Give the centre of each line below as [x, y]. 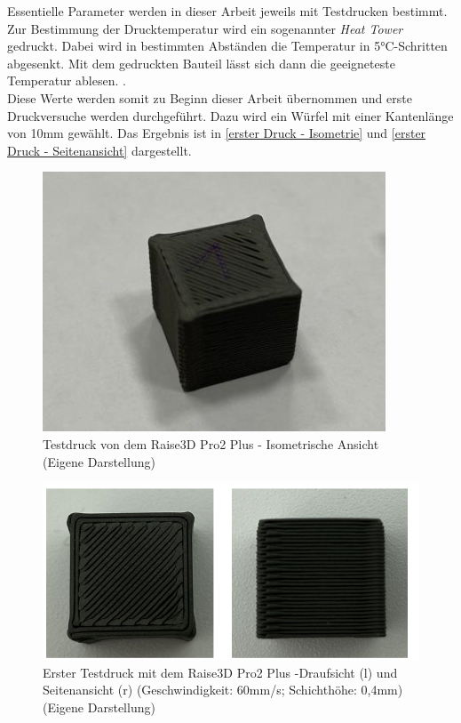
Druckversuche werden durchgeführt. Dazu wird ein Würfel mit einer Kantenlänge [230, 115]
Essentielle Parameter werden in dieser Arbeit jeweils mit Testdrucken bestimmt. [227, 11]
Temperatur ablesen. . [67, 80]
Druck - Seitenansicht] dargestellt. [99, 150]
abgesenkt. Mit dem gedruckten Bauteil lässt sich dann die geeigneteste [201, 63]
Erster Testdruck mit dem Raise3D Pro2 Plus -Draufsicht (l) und [220, 672]
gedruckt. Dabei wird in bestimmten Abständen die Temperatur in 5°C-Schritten [227, 46]
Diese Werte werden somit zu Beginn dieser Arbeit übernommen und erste [210, 97]
